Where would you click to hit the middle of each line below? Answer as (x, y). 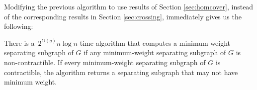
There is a (19, 43)
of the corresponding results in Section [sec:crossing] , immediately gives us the (123, 16)
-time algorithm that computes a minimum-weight (154, 43)
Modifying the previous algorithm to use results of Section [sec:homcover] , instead (129, 6)
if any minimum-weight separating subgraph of (155, 52)
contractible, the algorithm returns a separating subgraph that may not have (121, 72)
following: (19, 26)
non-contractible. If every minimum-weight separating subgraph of (105, 62)
